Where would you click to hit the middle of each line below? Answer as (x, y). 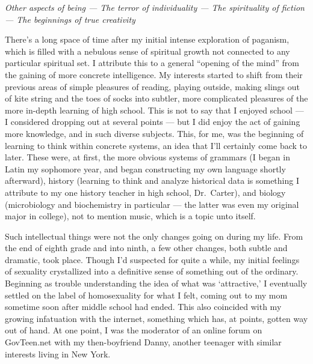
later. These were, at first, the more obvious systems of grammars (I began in (147, 157)
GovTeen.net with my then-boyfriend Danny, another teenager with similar (143, 342)
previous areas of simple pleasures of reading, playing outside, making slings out (153, 86)
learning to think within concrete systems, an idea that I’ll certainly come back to (156, 145)
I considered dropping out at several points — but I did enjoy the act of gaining (153, 122)
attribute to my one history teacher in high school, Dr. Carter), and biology (145, 192)
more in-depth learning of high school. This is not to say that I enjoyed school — (154, 110)
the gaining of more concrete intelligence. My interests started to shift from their (154, 74)
